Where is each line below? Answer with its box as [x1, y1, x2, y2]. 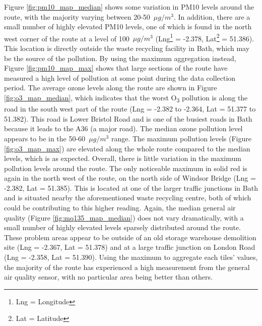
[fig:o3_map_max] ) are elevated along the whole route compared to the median [4, 143, 250, 153]
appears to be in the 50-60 [4, 133, 86, 143]
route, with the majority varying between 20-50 [4, 11, 150, 22]
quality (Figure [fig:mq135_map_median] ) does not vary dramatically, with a [4, 212, 244, 223]
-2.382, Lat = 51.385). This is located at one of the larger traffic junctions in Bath [4, 182, 258, 193]
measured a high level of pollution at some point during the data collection [4, 72, 236, 83]
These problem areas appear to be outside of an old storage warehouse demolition [4, 232, 256, 242]
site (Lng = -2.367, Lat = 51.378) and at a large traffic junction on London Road [4, 242, 255, 252]
